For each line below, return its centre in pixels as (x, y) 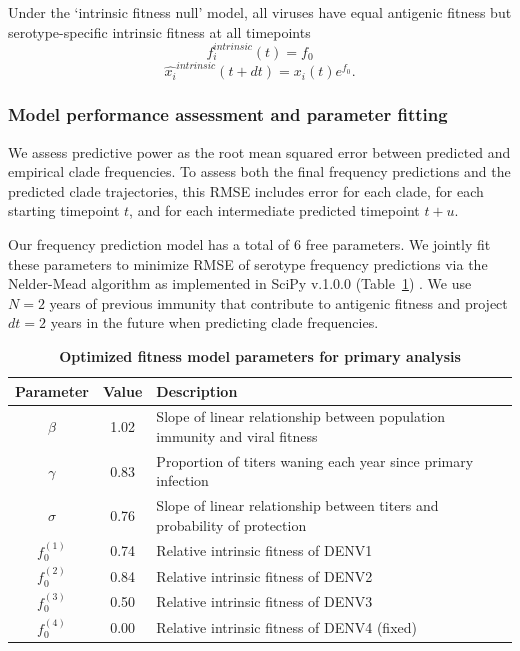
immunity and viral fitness (237, 436)
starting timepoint (64, 210)
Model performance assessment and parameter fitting (228, 114)
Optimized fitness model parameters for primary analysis (260, 355)
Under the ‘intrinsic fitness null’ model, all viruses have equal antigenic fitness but (260, 12)
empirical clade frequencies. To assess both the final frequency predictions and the (259, 171)
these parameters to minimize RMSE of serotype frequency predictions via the (248, 263)
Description (197, 390)
